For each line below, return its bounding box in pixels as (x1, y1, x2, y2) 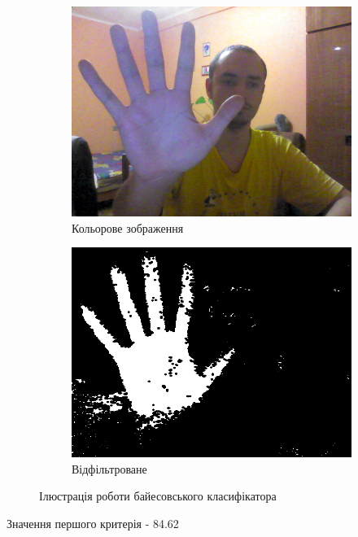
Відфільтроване (72, 460, 147, 477)
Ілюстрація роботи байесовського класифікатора (39, 487, 277, 504)
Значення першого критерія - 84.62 (7, 514, 179, 531)
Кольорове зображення (72, 219, 184, 236)
